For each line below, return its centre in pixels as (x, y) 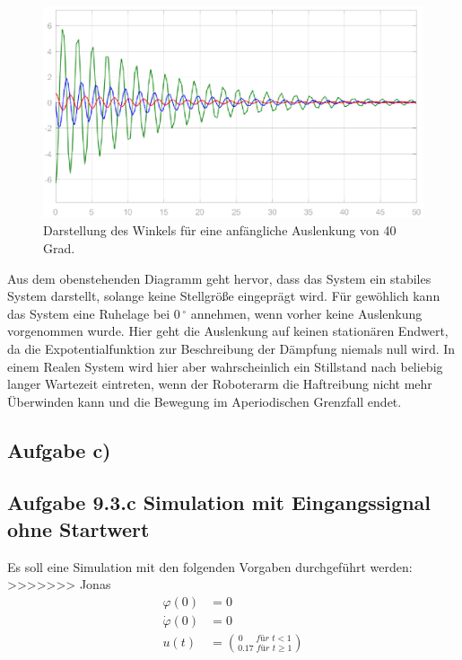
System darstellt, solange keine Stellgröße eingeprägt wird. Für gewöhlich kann (224, 296)
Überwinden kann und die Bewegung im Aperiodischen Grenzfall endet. (205, 401)
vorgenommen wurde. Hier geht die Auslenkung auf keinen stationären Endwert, (228, 331)
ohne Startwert (78, 528)
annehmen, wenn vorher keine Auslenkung (306, 313)
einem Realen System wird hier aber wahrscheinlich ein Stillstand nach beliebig (225, 366)
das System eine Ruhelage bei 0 (94, 313)
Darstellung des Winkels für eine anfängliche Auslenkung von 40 (220, 230)
